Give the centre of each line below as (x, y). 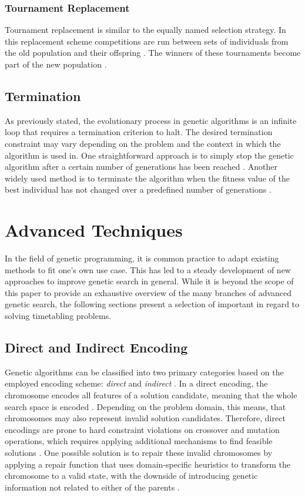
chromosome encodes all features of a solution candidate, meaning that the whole (151, 395)
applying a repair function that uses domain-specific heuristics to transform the (148, 464)
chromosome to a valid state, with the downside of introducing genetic (131, 476)
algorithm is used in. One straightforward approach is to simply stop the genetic (149, 155)
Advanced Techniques (94, 230)
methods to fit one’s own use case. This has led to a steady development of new (148, 269)
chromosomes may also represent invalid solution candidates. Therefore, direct (145, 418)
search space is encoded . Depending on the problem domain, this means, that (145, 406)
